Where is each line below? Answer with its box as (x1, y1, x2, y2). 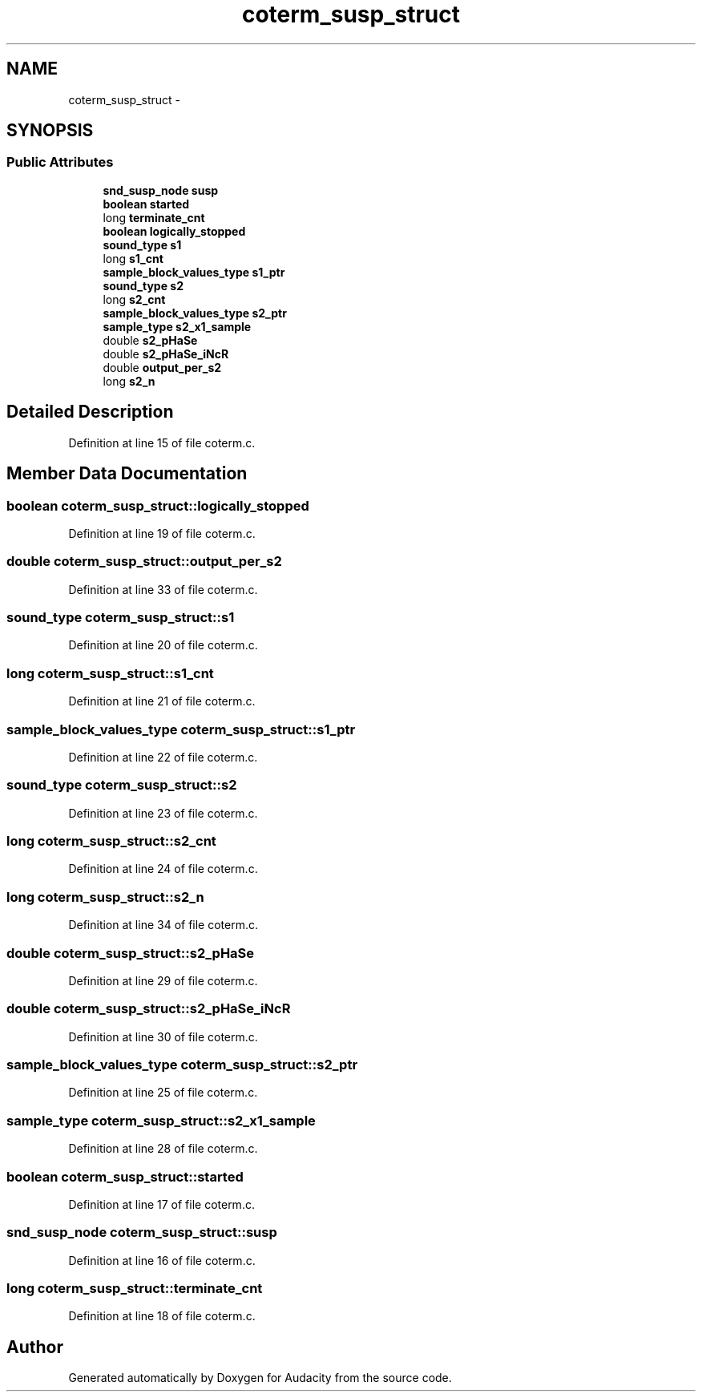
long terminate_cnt (103, 210, 205, 224)
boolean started (103, 196, 190, 211)
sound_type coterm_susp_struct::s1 (6, 609, 235, 625)
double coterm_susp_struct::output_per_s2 (6, 553, 282, 570)
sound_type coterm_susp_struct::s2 (6, 777, 237, 794)
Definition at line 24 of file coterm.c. (68, 862, 258, 876)
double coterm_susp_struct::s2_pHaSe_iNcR (6, 1000, 291, 1017)
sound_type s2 (103, 278, 184, 293)
